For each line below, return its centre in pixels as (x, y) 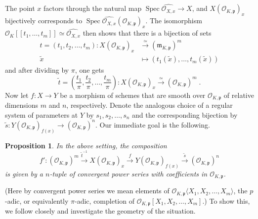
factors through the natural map (93, 8)
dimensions (22, 105)
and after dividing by (37, 70)
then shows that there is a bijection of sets (147, 33)
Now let (17, 95)
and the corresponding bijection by (185, 114)
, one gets (89, 70)
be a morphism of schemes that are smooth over (133, 95)
